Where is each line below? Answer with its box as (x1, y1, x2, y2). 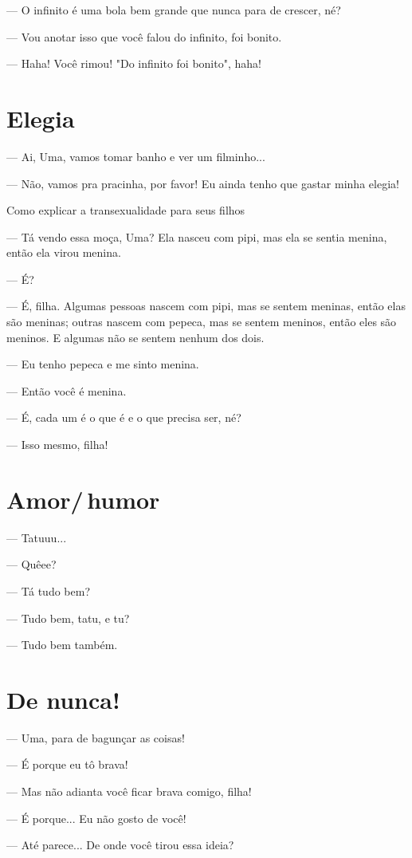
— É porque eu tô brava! (6, 756, 128, 773)
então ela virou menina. (6, 244, 121, 261)
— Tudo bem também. (6, 636, 118, 653)
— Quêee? (6, 556, 57, 573)
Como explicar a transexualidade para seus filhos (6, 202, 245, 218)
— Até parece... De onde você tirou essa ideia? (6, 836, 234, 853)
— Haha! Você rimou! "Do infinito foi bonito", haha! (6, 55, 261, 72)
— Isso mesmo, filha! (6, 436, 108, 453)
